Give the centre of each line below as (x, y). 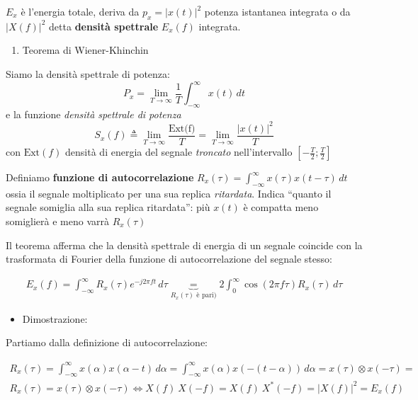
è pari (205, 296)
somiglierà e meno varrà (58, 221)
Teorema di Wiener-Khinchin (85, 50)
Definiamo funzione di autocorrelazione (100, 177)
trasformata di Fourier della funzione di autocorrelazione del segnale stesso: (169, 259)
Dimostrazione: (55, 318)
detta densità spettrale (104, 26)
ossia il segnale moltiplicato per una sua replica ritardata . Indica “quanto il (169, 193)
